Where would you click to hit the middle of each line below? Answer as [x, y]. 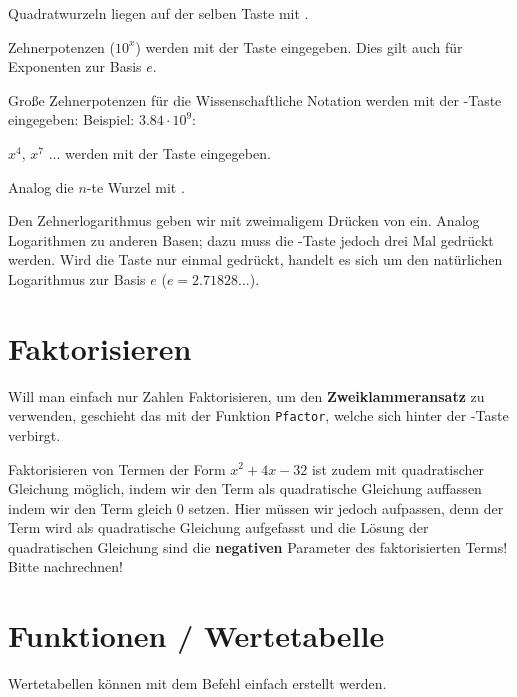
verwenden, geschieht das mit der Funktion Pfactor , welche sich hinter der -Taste [258, 415]
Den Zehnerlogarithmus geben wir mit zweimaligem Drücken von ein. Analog [244, 220]
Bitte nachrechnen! [65, 566]
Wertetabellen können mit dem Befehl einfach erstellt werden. [197, 683]
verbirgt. [34, 434]
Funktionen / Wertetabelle [196, 635]
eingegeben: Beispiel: [71, 119]
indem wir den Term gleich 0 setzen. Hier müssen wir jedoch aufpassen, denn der [256, 507]
